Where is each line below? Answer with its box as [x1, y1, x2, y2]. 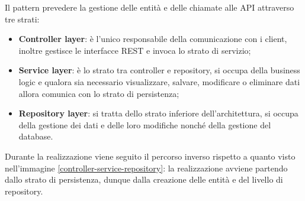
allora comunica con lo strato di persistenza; [18, 87, 179, 99]
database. [18, 130, 53, 142]
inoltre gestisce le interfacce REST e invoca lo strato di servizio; [18, 44, 251, 56]
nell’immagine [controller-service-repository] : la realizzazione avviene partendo [5, 161, 288, 174]
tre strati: [5, 12, 40, 25]
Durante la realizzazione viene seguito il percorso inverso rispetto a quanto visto [5, 150, 296, 162]
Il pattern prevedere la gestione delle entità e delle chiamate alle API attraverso [5, 1, 294, 13]
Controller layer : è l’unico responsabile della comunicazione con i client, [18, 33, 287, 45]
